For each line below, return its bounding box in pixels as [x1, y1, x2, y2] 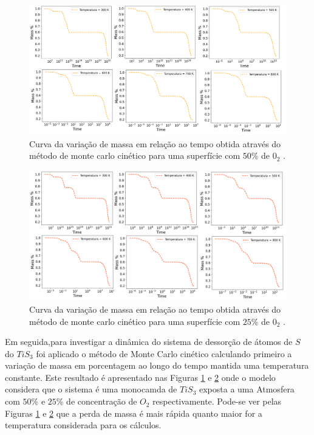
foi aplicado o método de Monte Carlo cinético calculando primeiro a [36, 347, 292, 360]
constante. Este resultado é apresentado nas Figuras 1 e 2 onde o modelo [5, 371, 276, 383]
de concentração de [66, 395, 137, 408]
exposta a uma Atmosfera [199, 383, 295, 395]
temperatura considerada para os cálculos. [5, 419, 162, 431]
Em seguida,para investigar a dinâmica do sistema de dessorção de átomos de [5, 335, 293, 348]
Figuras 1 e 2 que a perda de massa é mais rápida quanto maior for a [5, 406, 262, 419]
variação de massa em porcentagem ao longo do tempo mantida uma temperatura [5, 359, 309, 372]
